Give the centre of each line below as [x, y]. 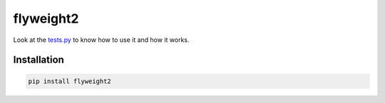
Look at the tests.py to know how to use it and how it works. [101, 40]
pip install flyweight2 [70, 81]
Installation [38, 60]
